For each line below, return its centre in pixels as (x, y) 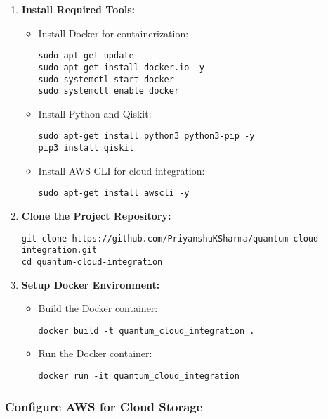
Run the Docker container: (95, 353)
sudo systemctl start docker (106, 79)
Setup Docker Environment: (91, 284)
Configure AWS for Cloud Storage (104, 406)
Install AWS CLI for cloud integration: (122, 170)
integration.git (59, 250)
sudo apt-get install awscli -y (114, 193)
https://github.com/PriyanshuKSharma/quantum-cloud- (198, 238)
